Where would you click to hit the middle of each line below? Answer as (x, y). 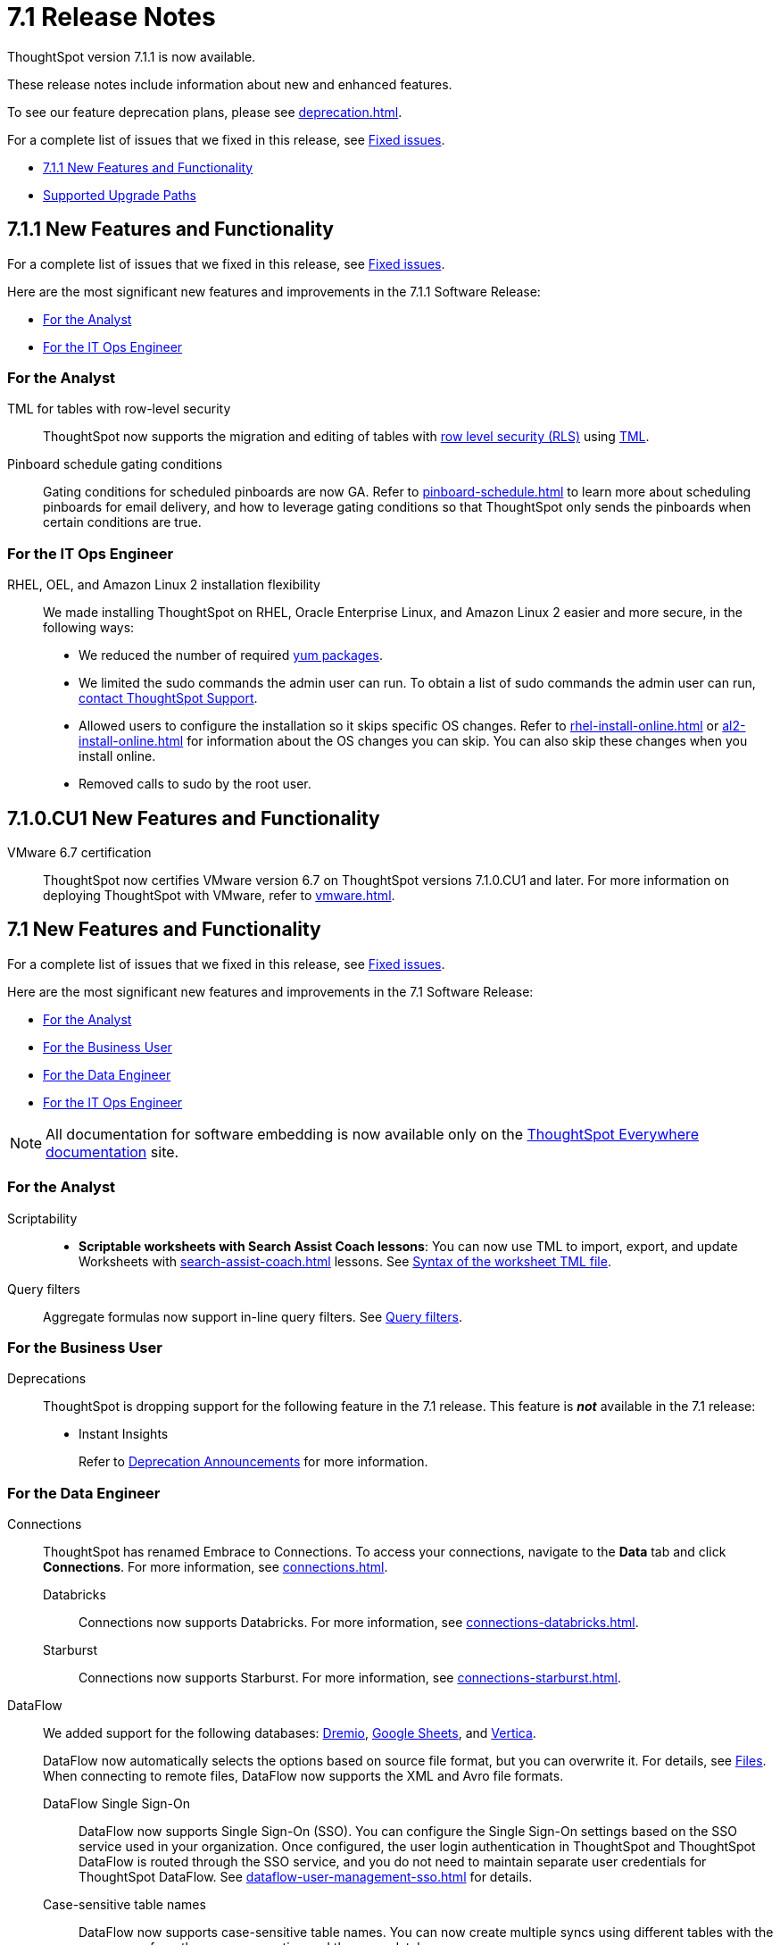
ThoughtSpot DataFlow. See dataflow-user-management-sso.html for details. (306, 1877)
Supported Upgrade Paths (120, 195)
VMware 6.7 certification (79, 852)
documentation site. (112, 1152)
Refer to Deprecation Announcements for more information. (253, 1462)
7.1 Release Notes (112, 17)
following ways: (89, 628)
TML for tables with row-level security (119, 409)
